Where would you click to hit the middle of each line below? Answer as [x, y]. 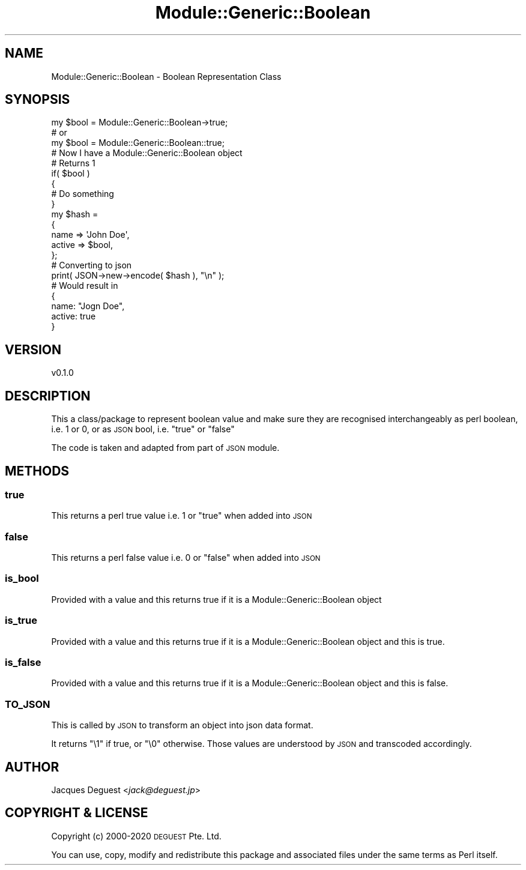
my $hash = [75, 214]
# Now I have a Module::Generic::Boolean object [147, 153]
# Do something [83, 194]
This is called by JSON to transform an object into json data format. [182, 725]
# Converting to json [92, 265]
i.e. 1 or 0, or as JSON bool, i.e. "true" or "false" [143, 429]
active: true [74, 316]
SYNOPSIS [38, 100]
